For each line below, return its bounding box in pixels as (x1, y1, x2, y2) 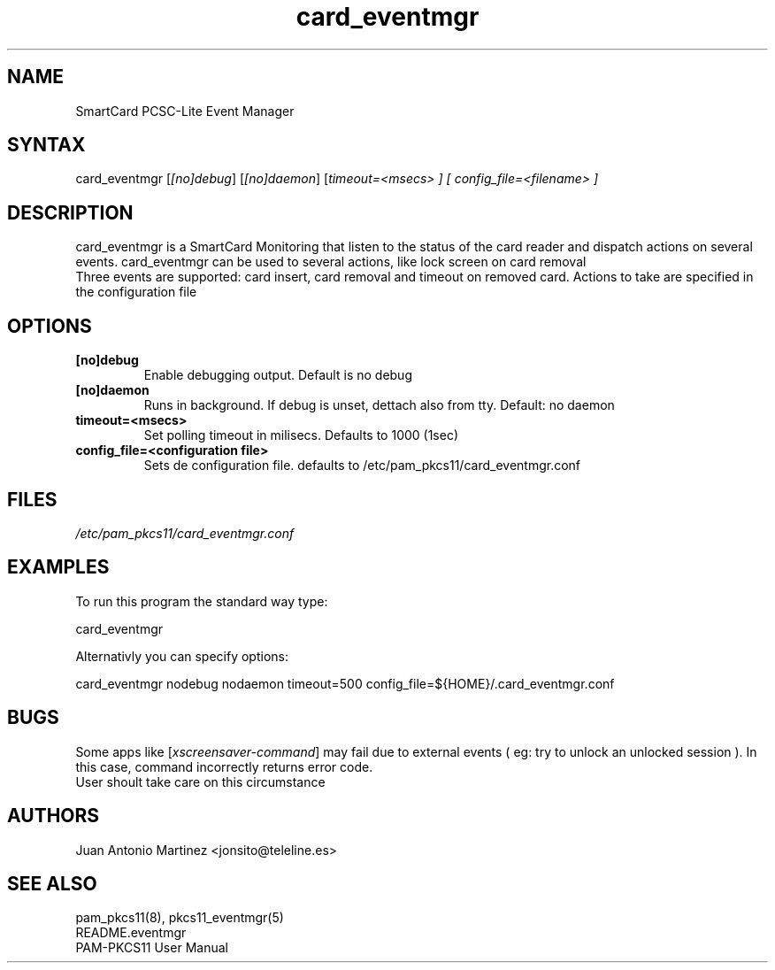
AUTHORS (7, 804, 100, 828)
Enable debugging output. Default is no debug (143, 367, 412, 383)
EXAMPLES (7, 556, 110, 579)
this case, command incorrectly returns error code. (75, 758, 373, 774)
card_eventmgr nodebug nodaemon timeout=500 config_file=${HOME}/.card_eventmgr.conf (75, 675, 615, 691)
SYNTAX (7, 134, 86, 157)
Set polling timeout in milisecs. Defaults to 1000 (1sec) (143, 427, 459, 443)
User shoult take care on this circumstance (75, 774, 326, 789)
